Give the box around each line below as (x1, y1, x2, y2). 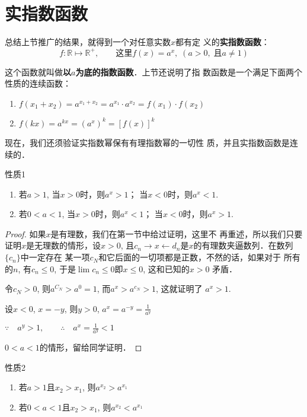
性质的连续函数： (5, 77, 71, 90)
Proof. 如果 (5, 227, 46, 240)
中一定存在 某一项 (20, 251, 90, 263)
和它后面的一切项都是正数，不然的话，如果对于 (98, 251, 282, 263)
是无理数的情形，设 (26, 239, 101, 252)
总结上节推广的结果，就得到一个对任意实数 (5, 36, 171, 48)
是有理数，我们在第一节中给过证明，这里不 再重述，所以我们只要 (50, 227, 303, 240)
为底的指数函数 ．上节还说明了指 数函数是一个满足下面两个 (75, 65, 303, 78)
